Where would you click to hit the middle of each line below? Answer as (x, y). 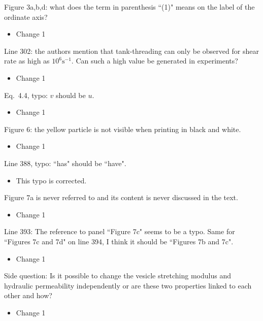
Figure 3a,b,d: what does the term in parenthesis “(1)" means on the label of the (129, 7)
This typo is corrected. (51, 180)
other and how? (28, 295)
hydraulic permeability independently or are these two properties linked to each (128, 285)
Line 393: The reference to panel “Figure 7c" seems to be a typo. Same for (120, 231)
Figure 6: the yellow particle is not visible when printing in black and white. (123, 129)
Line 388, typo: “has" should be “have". (65, 163)
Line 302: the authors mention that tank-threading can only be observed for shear (131, 51)
